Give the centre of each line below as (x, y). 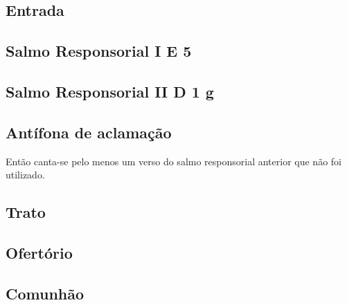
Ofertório (39, 252)
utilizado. (25, 175)
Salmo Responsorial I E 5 (99, 51)
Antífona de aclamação (89, 132)
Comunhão (45, 293)
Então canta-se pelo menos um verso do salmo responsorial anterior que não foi (173, 161)
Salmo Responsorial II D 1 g (110, 91)
